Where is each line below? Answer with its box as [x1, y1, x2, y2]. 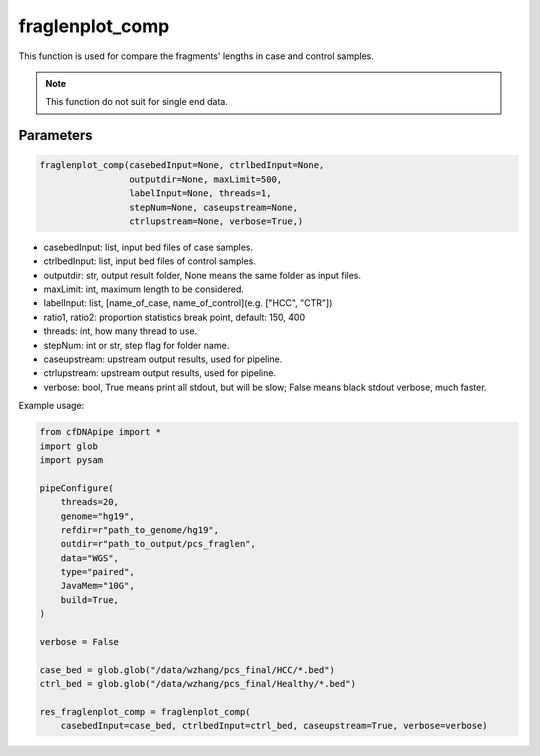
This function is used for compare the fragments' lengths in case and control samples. [18, 50, 375, 62]
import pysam [39, 454, 104, 465]
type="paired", [60, 566, 135, 578]
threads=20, [60, 496, 120, 508]
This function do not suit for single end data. [45, 96, 229, 108]
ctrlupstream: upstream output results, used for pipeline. [43, 367, 277, 379]
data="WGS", [60, 552, 120, 564]
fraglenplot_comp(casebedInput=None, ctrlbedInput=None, [39, 160, 325, 171]
